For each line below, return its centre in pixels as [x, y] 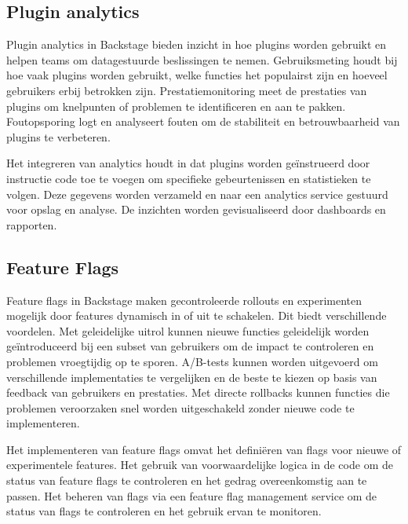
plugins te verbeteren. [58, 136]
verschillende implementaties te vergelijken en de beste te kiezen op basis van [192, 377]
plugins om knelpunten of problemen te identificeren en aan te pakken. [176, 106]
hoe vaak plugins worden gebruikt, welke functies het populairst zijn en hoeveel [197, 75]
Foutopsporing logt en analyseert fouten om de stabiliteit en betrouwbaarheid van [203, 121]
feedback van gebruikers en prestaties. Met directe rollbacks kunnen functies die [198, 392]
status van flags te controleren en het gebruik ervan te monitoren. [164, 511]
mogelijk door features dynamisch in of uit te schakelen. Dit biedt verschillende [197, 315]
